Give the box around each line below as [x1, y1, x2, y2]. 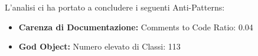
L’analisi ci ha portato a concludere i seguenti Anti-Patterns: [5, 1, 225, 13]
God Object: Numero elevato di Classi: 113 [18, 40, 181, 52]
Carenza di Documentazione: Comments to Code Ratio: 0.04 [18, 20, 253, 33]
